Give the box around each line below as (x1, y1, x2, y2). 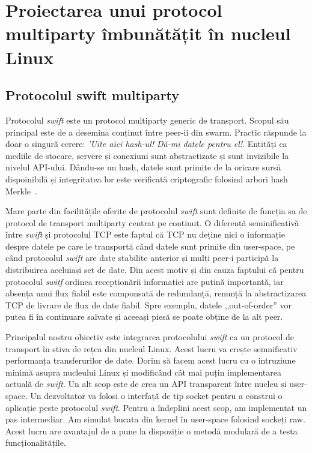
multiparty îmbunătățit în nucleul (5, 21, 291, 46)
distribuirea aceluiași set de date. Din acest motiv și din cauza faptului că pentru (5, 263, 304, 276)
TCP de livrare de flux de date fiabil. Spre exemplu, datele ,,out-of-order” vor (5, 298, 292, 311)
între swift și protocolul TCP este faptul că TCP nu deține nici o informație (5, 228, 285, 241)
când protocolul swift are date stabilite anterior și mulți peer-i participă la (5, 251, 279, 264)
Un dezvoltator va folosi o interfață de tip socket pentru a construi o (30, 389, 283, 402)
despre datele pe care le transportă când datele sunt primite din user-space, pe (5, 239, 295, 252)
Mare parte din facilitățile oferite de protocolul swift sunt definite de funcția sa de (5, 205, 307, 217)
